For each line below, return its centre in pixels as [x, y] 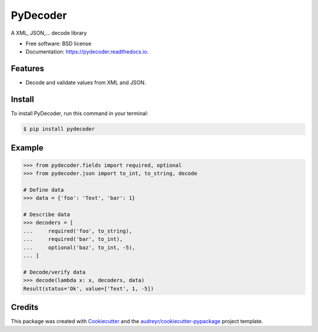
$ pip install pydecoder [59, 129]
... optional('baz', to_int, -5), [79, 247]
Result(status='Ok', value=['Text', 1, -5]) [89, 289]
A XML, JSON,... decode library [49, 33]
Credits [25, 307]
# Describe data [47, 215]
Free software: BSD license [58, 43]
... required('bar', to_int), [73, 239]
